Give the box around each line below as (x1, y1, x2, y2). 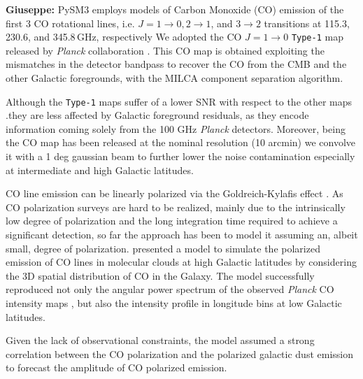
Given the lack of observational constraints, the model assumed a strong (6, 333, 315, 348)
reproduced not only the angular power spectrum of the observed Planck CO (6, 282, 334, 296)
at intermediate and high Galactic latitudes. (6, 162, 194, 177)
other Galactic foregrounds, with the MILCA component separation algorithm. (6, 71, 343, 85)
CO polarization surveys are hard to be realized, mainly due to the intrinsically (6, 199, 346, 214)
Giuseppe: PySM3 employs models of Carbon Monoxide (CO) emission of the (6, 2, 344, 16)
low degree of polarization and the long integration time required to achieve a (6, 213, 338, 228)
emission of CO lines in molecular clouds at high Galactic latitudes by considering (6, 255, 357, 269)
